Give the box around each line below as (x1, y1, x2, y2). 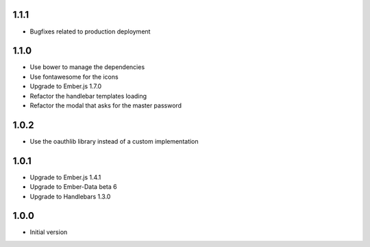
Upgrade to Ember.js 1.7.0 (29, 82, 102, 90)
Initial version (29, 228, 68, 236)
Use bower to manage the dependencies (29, 63, 145, 71)
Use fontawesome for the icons (29, 73, 119, 81)
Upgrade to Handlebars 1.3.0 (29, 192, 111, 200)
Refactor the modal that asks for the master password (29, 101, 182, 109)
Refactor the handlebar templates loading (29, 92, 147, 100)
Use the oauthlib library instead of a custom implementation (29, 137, 199, 145)
